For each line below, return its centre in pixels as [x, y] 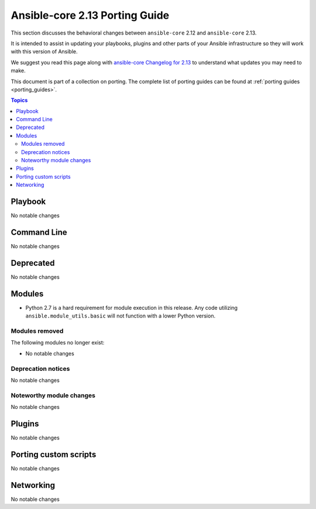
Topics [19, 100]
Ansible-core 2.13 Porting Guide [90, 15]
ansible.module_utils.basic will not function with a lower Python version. [121, 316]
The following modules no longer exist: [58, 343]
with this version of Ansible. [44, 52]
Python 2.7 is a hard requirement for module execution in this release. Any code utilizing [132, 308]
